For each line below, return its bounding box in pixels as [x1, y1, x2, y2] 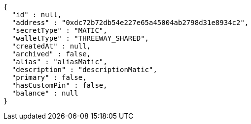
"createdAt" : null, [11, 42, 91, 50]
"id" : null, [11, 11, 62, 19]
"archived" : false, [11, 50, 91, 58]
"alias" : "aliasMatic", [11, 58, 108, 66]
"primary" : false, [11, 74, 87, 81]
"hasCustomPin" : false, [11, 81, 108, 89]
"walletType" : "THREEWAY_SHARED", [11, 34, 149, 42]
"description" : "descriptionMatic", [11, 66, 157, 74]
